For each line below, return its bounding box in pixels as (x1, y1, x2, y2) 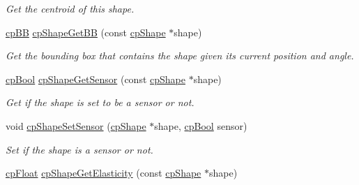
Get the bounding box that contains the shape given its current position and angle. (6, 48, 354, 63)
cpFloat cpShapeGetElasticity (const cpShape (6, 165, 201, 180)
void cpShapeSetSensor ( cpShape (6, 118, 146, 133)
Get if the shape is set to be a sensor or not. (6, 95, 194, 110)
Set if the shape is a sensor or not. (6, 142, 153, 156)
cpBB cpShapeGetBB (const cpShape (6, 24, 166, 39)
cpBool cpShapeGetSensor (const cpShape (6, 71, 185, 86)
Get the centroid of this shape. (6, 1, 135, 15)
